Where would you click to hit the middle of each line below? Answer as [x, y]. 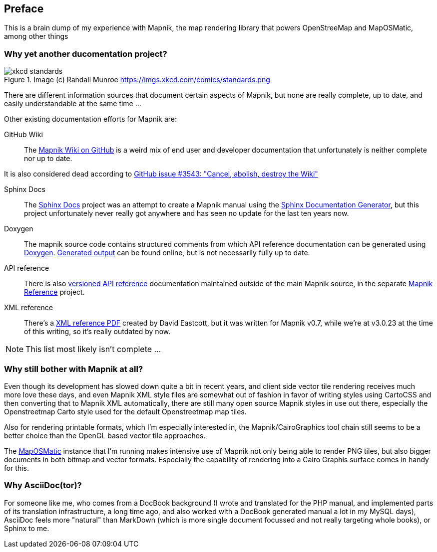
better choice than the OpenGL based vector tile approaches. [105, 435]
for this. [17, 468]
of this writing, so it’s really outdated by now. [97, 332]
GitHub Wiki [23, 135]
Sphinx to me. [27, 528]
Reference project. [54, 292]
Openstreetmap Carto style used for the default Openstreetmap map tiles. [125, 411]
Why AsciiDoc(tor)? [43, 485]
